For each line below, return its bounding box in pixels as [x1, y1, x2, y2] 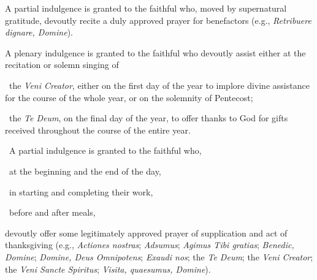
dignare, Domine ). [5, 26, 73, 39]
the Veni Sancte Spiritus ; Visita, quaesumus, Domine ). [5, 262, 211, 275]
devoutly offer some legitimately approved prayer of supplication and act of [5, 226, 288, 239]
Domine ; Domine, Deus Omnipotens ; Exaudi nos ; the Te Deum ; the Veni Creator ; [5, 250, 313, 263]
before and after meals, [9, 206, 96, 219]
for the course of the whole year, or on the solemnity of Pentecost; [5, 91, 253, 104]
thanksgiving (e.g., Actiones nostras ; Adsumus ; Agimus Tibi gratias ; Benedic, [5, 238, 294, 251]
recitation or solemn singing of [5, 58, 119, 71]
